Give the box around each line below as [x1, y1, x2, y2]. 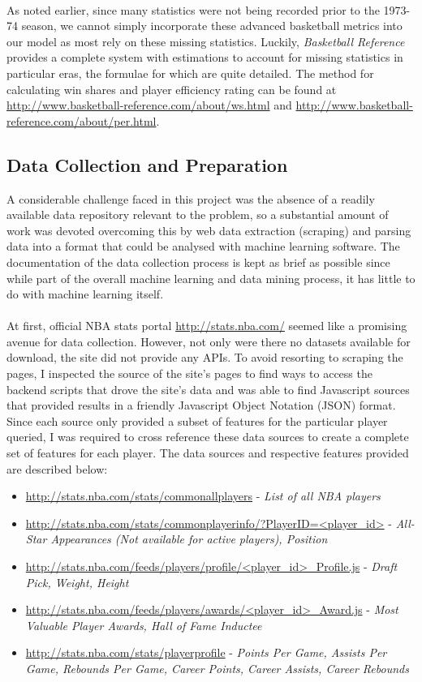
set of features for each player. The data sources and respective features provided [6, 444, 409, 461]
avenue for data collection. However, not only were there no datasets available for [6, 332, 411, 350]
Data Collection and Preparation [6, 152, 288, 177]
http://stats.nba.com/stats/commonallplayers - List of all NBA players [25, 487, 381, 504]
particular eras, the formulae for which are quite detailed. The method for [6, 64, 374, 81]
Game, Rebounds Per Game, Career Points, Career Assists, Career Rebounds [25, 659, 409, 676]
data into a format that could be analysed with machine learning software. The [6, 238, 400, 255]
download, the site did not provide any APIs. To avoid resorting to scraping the [6, 349, 403, 366]
